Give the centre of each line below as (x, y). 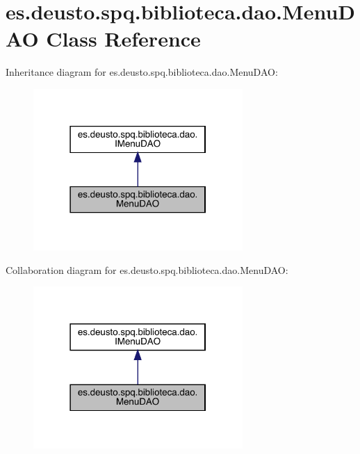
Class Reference (123, 39)
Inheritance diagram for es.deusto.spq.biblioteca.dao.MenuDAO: (142, 72)
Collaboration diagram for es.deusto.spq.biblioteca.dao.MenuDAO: (147, 269)
